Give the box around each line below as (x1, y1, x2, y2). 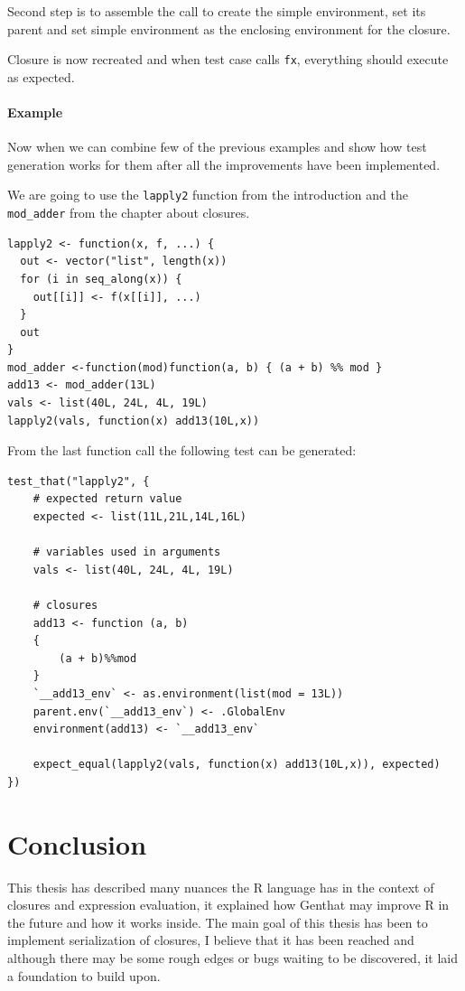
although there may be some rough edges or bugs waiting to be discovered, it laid (7, 949, 458, 968)
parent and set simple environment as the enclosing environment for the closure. (7, 19, 451, 38)
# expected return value (33, 492, 182, 506)
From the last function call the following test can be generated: (7, 441, 357, 460)
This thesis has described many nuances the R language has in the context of (7, 877, 434, 896)
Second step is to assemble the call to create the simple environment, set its (7, 2, 426, 20)
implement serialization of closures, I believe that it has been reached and (7, 930, 414, 949)
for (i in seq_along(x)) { (20, 272, 182, 285)
